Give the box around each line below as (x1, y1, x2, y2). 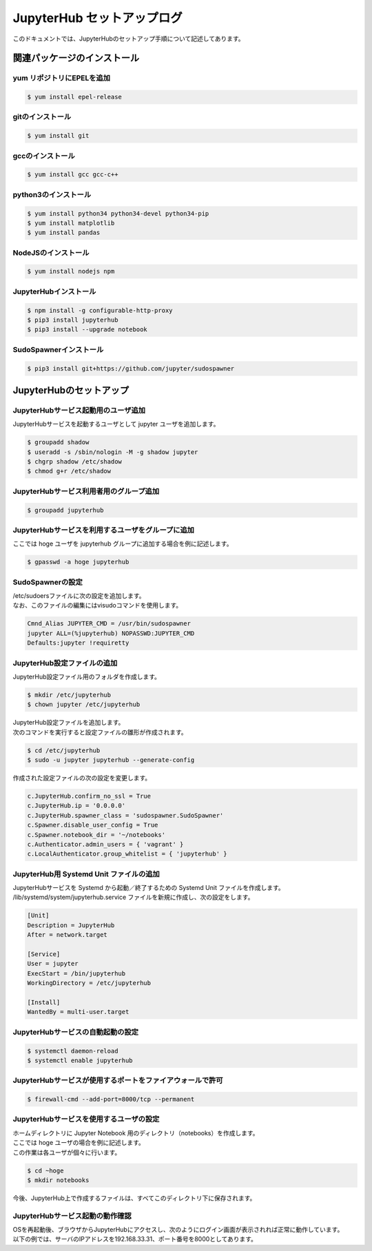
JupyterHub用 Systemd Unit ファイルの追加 (12, 869, 160, 878)
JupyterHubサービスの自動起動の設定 (12, 1027, 139, 1037)
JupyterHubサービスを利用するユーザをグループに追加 (12, 525, 194, 535)
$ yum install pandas (27, 229, 101, 237)
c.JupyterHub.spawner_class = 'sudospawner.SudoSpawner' (27, 811, 224, 819)
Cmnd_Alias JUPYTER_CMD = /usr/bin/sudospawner (27, 620, 191, 628)
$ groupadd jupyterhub (27, 506, 104, 514)
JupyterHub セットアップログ (12, 10, 183, 25)
